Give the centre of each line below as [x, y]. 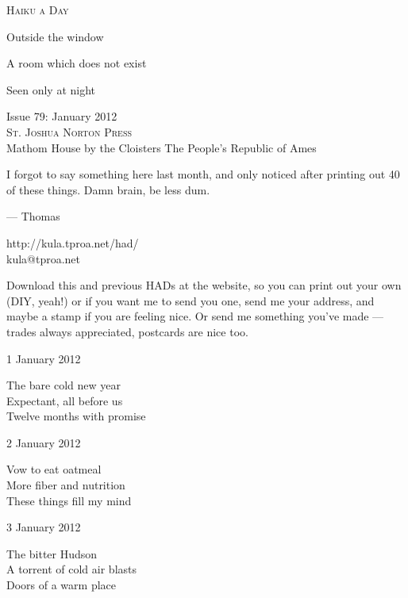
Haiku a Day [38, 10]
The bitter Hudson [52, 553]
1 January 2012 [44, 358]
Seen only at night [51, 89]
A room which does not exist [77, 63]
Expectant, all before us [65, 400]
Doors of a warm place [61, 585]
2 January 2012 [44, 442]
